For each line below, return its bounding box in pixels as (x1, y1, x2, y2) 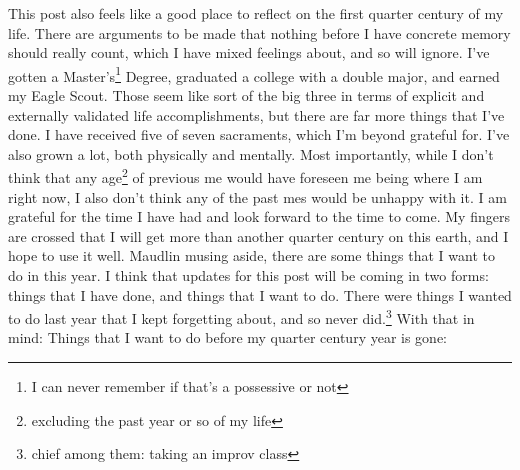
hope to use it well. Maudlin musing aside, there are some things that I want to (8, 245, 495, 266)
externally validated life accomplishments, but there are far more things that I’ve (8, 104, 505, 125)
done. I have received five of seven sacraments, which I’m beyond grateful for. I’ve (8, 124, 510, 145)
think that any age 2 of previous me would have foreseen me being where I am (8, 164, 483, 188)
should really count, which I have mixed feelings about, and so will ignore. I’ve (8, 42, 490, 63)
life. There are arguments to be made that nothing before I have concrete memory (8, 22, 511, 43)
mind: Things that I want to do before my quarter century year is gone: (8, 327, 448, 348)
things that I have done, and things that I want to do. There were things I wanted (8, 284, 512, 305)
